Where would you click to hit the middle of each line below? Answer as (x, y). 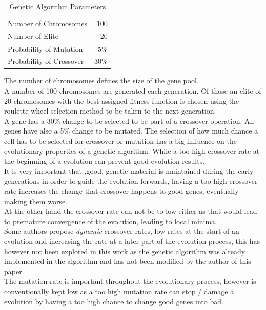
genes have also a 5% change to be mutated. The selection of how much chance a (131, 131)
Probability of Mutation (45, 48)
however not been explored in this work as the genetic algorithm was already (125, 251)
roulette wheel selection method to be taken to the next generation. (110, 111)
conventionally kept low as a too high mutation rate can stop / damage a (119, 291)
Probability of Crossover (46, 61)
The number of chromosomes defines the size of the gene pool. (101, 81)
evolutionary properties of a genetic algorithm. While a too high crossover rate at (132, 151)
